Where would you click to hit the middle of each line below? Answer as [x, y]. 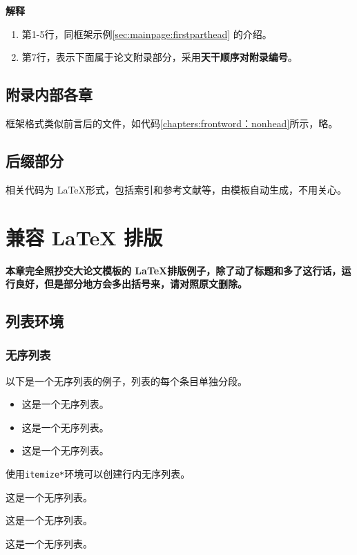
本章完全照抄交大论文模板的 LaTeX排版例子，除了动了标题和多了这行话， [174, 270]
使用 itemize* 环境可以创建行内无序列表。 [98, 474]
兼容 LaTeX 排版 [84, 237]
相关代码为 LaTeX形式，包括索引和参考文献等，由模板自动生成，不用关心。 [176, 189]
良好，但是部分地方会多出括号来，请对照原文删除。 [131, 284]
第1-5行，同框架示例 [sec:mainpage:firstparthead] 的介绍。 [147, 34]
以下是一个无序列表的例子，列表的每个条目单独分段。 [126, 380]
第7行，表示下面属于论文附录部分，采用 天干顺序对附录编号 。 [160, 57]
